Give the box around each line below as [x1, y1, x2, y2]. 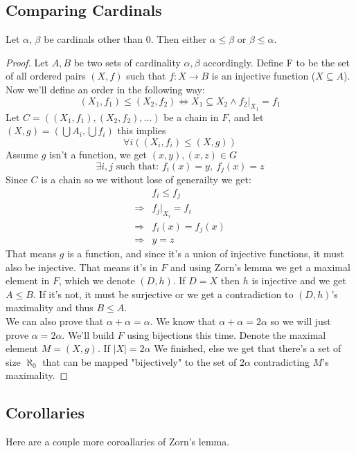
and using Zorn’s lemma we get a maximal [170, 259, 350, 274]
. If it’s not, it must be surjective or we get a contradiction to [33, 286, 294, 301]
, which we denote [59, 273, 135, 288]
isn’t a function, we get [49, 147, 148, 161]
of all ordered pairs [6, 68, 86, 83]
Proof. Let [6, 55, 48, 69]
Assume [6, 147, 39, 161]
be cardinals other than [44, 32, 143, 46]
